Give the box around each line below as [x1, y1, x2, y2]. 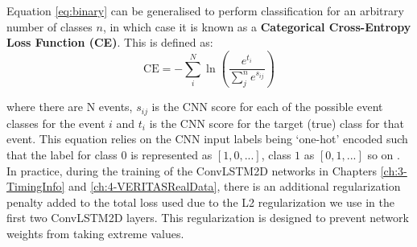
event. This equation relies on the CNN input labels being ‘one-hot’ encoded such [6, 130, 408, 147]
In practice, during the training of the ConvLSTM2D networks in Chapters [6, 162, 378, 179]
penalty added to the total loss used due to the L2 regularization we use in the [6, 193, 395, 210]
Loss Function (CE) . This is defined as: [6, 34, 213, 51]
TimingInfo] [6, 178, 65, 195]
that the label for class [6, 146, 118, 163]
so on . [367, 146, 400, 163]
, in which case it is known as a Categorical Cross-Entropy [102, 18, 411, 35]
